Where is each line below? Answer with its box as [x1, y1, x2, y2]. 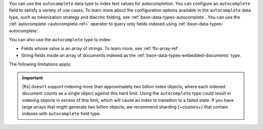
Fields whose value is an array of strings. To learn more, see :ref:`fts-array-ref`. [21, 46, 180, 51]
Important [22, 75, 43, 81]
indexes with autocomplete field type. [22, 111, 101, 116]
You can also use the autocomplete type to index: [9, 36, 112, 42]
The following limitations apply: [9, 61, 72, 67]
